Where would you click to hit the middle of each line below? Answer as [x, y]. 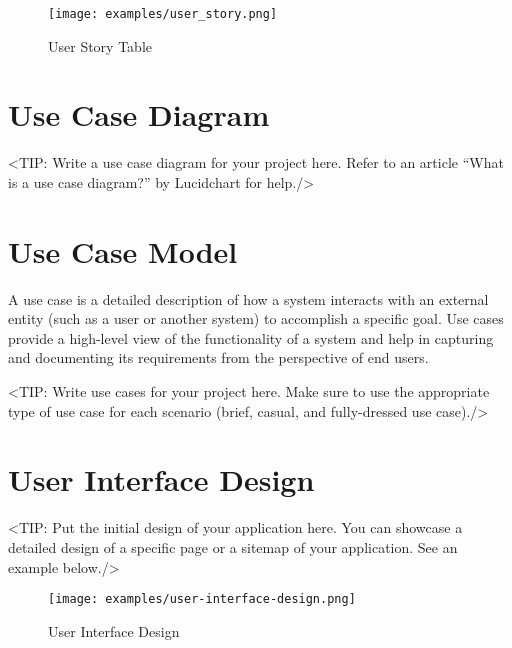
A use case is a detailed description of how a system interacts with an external [248, 298]
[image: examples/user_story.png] [163, 14]
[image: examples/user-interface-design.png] [202, 599]
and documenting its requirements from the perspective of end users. [218, 357]
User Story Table [100, 45]
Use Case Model [123, 250]
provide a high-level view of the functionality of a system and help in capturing [251, 337]
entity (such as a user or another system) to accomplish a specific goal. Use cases [256, 318]
